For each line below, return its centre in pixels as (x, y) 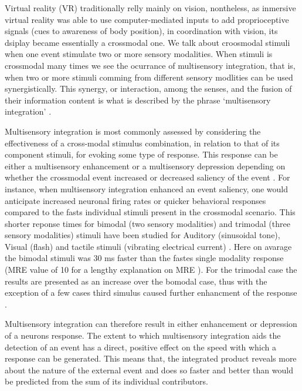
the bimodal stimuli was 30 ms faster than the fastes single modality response (144, 258)
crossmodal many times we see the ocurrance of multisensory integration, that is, (150, 65)
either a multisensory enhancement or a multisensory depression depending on (145, 166)
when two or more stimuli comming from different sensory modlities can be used (149, 77)
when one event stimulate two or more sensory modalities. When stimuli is (139, 54)
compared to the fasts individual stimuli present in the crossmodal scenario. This (150, 212)
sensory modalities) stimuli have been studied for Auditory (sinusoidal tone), (142, 235)
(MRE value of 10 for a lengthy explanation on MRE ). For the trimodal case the (151, 270)
